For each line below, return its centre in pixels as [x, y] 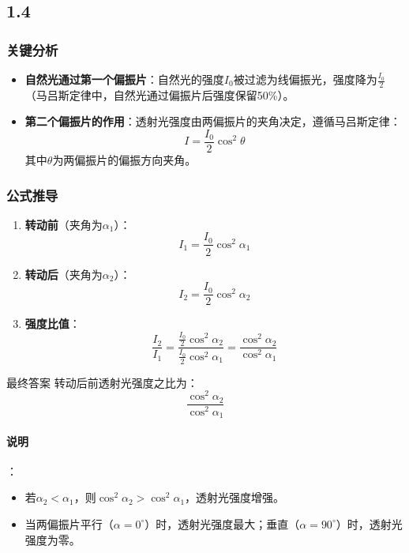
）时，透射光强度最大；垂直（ [222, 523]
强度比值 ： [53, 324]
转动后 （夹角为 [64, 274]
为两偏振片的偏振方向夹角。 [124, 160]
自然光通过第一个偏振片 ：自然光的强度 [124, 79]
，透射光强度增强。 [235, 497]
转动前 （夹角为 [64, 224]
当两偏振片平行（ [69, 523]
